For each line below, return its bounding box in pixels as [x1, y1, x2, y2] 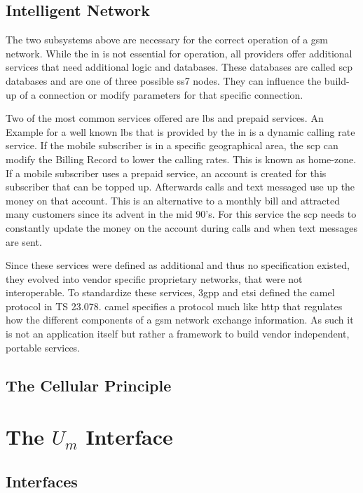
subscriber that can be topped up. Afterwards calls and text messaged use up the [6, 179, 355, 194]
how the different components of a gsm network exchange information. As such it [6, 312, 354, 327]
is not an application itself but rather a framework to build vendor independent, [6, 326, 350, 341]
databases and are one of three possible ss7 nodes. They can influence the [6, 73, 322, 88]
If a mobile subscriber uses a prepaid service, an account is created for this [6, 165, 327, 180]
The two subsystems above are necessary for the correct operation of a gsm [6, 32, 328, 47]
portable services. [6, 340, 81, 354]
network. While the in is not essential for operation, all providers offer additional [6, 46, 352, 60]
